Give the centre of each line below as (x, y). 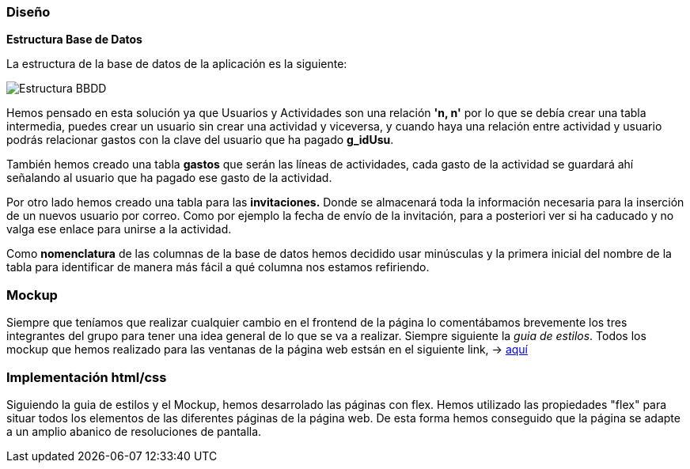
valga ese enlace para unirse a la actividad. (119, 229)
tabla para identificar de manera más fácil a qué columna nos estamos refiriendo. (218, 267)
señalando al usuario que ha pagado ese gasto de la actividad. (169, 178)
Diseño (28, 12)
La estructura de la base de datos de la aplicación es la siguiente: (177, 64)
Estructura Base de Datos (74, 40)
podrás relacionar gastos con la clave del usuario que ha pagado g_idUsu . (200, 140)
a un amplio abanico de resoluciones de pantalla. (134, 431)
